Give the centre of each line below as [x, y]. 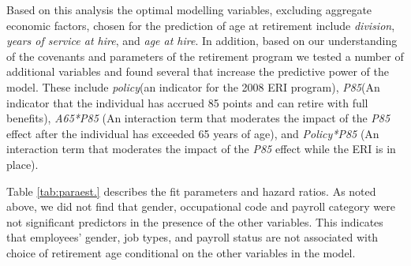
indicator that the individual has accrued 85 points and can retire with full [187, 102]
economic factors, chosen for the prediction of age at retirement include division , [201, 25]
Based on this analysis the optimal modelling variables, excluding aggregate [189, 9]
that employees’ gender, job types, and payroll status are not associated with [192, 237]
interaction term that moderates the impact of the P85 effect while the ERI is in [201, 149]
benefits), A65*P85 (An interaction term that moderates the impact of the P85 [198, 118]
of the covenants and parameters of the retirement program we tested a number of [205, 56]
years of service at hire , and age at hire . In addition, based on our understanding [202, 41]
